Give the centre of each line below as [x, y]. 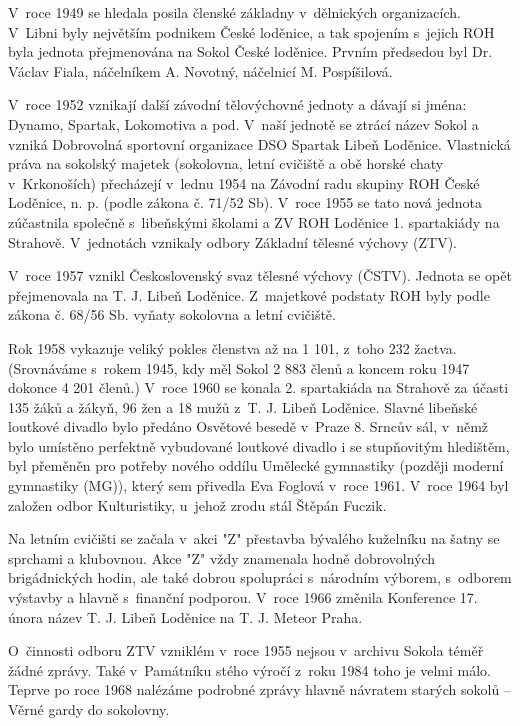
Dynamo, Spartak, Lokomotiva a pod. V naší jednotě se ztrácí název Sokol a [243, 123]
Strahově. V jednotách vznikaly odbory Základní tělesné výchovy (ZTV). [232, 241]
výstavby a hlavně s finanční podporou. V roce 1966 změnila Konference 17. [243, 597]
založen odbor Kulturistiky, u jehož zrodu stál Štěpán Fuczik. [197, 504]
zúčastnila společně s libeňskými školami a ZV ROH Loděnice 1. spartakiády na [254, 221]
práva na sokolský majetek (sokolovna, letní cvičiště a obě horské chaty [226, 163]
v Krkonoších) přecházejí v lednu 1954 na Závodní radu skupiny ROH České [244, 182]
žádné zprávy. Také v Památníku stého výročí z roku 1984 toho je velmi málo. [249, 669]
